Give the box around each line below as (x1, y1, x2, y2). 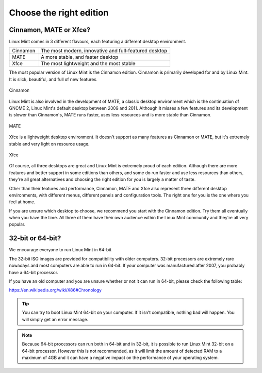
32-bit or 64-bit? (9, 234, 61, 243)
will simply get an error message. (22, 316, 88, 322)
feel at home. (9, 199, 35, 205)
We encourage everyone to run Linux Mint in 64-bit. (9, 247, 113, 253)
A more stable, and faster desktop (40, 54, 118, 61)
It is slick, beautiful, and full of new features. (9, 76, 98, 82)
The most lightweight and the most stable (40, 60, 136, 67)
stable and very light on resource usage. (9, 141, 90, 146)
